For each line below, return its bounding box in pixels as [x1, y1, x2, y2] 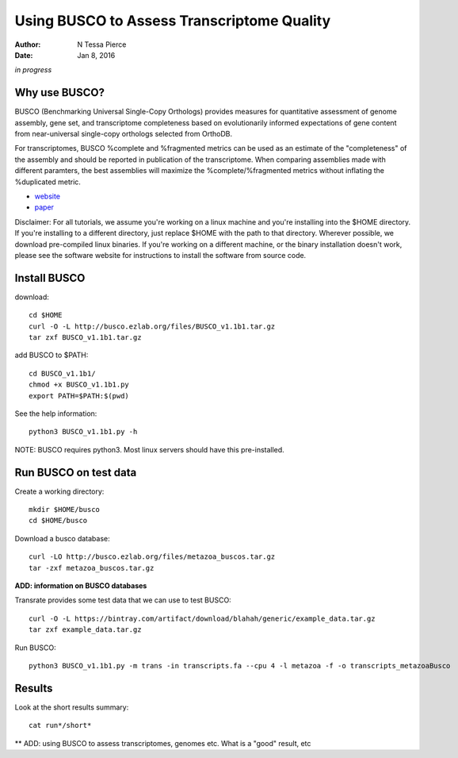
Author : [14, 40, 41, 49]
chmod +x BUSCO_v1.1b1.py [29, 380, 130, 389]
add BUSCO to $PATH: [14, 350, 89, 360]
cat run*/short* [29, 721, 92, 730]
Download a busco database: [14, 533, 110, 543]
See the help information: [14, 409, 97, 418]
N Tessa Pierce [77, 40, 127, 49]
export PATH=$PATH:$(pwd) [29, 391, 130, 400]
